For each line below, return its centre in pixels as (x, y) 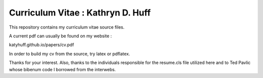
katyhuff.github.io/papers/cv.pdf (41, 45)
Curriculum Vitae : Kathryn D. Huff (80, 13)
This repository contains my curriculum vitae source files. (67, 27)
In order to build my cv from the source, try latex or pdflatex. (69, 54)
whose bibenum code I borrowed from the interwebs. (63, 69)
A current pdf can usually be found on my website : (60, 36)
